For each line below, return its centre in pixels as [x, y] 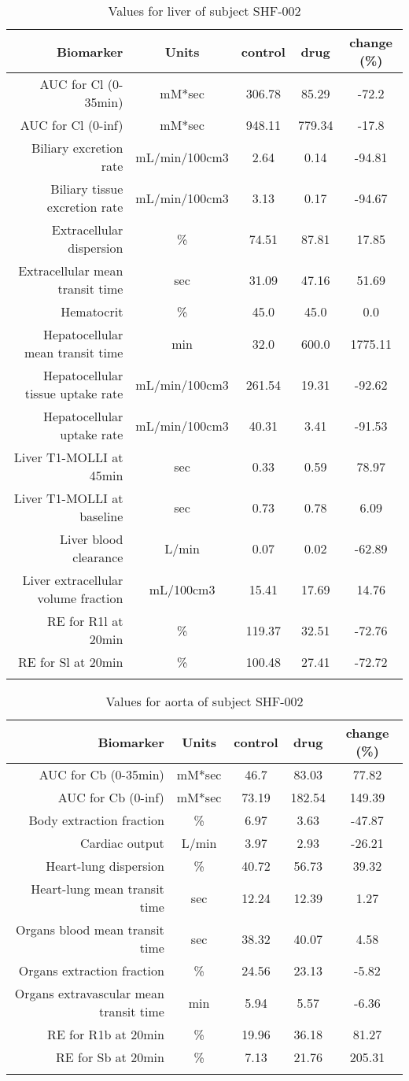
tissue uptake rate [74, 393]
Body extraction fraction [96, 820]
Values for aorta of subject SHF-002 [204, 701]
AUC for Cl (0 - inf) [72, 125]
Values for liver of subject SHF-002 [204, 11]
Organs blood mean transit [90, 929]
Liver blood [92, 539]
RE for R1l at [85, 621]
